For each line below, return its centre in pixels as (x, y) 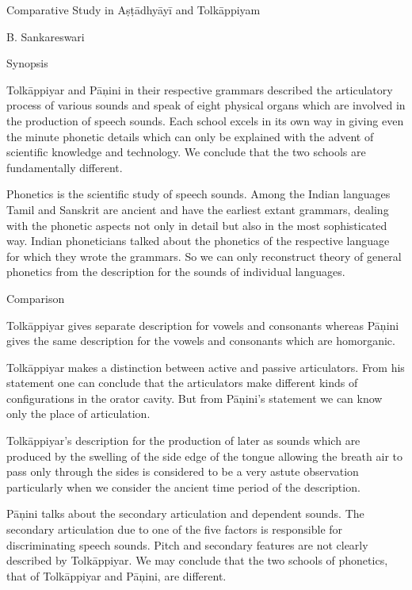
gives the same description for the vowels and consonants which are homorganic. (201, 341)
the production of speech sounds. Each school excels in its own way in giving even (205, 120)
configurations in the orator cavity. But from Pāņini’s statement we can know (195, 398)
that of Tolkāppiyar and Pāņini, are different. (116, 575)
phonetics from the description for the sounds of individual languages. (176, 272)
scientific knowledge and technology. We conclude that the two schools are (186, 152)
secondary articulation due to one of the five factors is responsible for (175, 529)
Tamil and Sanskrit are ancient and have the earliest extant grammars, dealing (198, 209)
